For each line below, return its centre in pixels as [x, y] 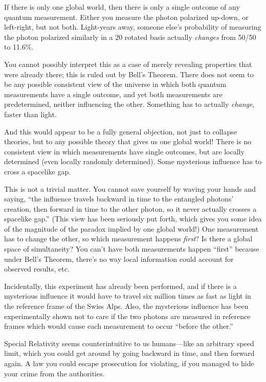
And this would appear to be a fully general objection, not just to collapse [120, 131]
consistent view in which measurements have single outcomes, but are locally [124, 151]
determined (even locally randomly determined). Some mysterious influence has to [133, 161]
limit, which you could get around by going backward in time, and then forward [129, 353]
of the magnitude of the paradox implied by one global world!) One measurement [131, 228]
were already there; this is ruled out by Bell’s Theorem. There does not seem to [129, 74]
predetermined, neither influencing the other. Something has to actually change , [129, 104]
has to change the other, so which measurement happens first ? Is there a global [128, 239]
